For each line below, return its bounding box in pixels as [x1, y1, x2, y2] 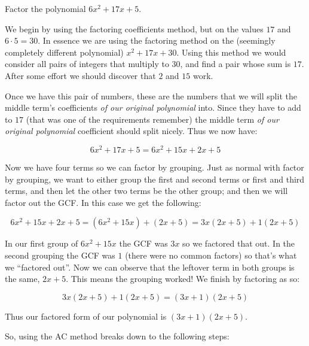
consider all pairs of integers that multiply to [5, 57, 169, 70]
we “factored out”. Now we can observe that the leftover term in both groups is [5, 260, 295, 273]
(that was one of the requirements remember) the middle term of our [26, 113, 279, 125]
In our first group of [5, 237, 78, 250]
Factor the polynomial [5, 2, 86, 14]
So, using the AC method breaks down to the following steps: [5, 330, 230, 342]
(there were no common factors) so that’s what [125, 248, 297, 261]
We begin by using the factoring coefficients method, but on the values [5, 22, 264, 35]
